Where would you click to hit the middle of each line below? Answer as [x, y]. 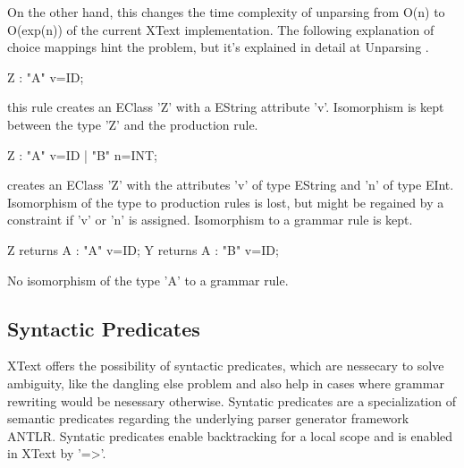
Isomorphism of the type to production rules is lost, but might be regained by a [226, 202]
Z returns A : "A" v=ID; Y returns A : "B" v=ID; [143, 249]
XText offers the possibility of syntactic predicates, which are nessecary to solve [226, 366]
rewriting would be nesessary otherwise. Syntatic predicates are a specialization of [232, 400]
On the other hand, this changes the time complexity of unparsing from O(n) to [226, 12]
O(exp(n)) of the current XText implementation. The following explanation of [221, 29]
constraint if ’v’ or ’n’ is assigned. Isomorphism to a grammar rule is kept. [210, 220]
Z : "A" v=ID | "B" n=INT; [82, 154]
